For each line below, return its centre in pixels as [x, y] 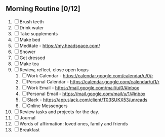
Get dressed [32, 58]
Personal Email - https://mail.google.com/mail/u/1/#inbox [86, 94]
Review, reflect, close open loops [54, 70]
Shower [28, 52]
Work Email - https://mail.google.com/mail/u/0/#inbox [83, 87]
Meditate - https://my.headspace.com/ [60, 45]
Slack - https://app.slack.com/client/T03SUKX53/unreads [87, 100]
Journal [28, 118]
